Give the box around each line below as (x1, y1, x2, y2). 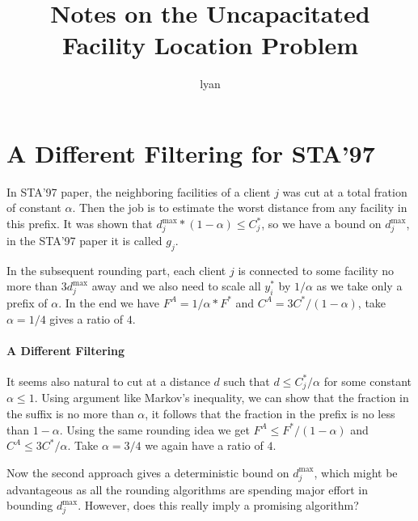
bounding (6, 497, 53, 514)
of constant (6, 199, 61, 216)
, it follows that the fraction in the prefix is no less (145, 405, 395, 421)
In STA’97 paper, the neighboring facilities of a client (6, 183, 271, 200)
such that (223, 372, 270, 389)
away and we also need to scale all (91, 277, 261, 294)
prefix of (6, 294, 48, 311)
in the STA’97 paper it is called (6, 231, 163, 248)
